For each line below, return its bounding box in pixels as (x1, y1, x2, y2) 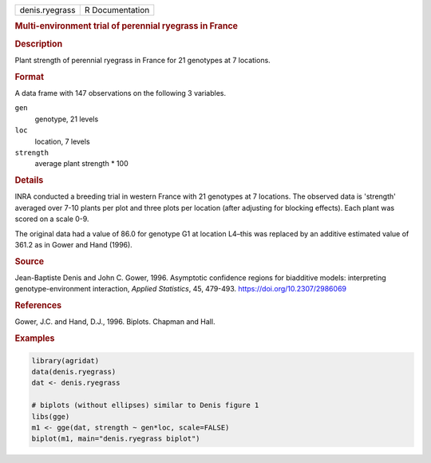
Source (14, 255, 45, 267)
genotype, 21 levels (34, 114, 99, 124)
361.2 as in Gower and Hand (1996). (14, 239, 133, 249)
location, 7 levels (34, 137, 91, 146)
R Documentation (84, 5, 150, 15)
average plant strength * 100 (34, 159, 129, 168)
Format (14, 71, 44, 82)
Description (14, 38, 63, 49)
